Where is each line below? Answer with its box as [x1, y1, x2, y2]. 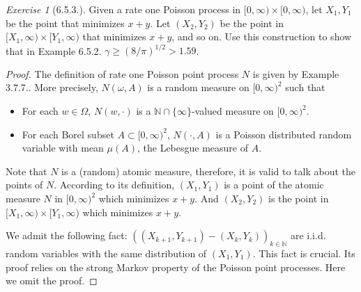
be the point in [220, 15, 284, 30]
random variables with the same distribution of [6, 246, 207, 261]
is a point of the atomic [224, 177, 324, 192]
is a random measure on [147, 80, 249, 95]
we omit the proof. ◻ [6, 273, 98, 288]
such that [285, 80, 325, 95]
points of [6, 177, 43, 192]
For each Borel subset [22, 127, 114, 141]
